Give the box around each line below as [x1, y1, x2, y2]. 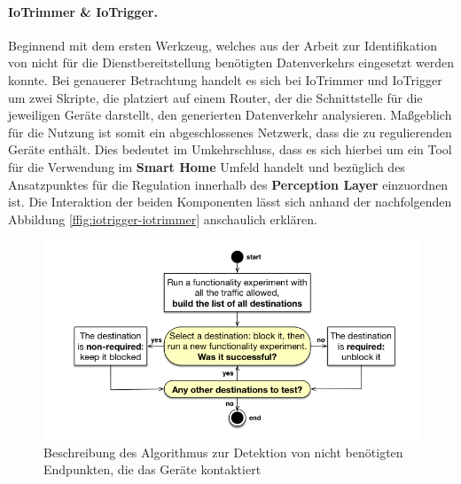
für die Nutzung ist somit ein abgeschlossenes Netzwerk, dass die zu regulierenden [8, 122, 452, 141]
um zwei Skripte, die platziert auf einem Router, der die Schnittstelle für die [8, 88, 423, 106]
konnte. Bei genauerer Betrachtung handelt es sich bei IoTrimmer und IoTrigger [8, 70, 442, 89]
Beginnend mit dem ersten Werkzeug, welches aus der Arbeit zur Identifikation [8, 35, 437, 54]
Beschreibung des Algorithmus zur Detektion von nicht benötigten [43, 442, 403, 461]
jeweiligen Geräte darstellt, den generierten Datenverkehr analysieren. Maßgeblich [8, 105, 452, 124]
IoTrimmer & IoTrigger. [8, 2, 158, 20]
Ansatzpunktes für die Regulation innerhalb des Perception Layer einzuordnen [8, 175, 449, 193]
